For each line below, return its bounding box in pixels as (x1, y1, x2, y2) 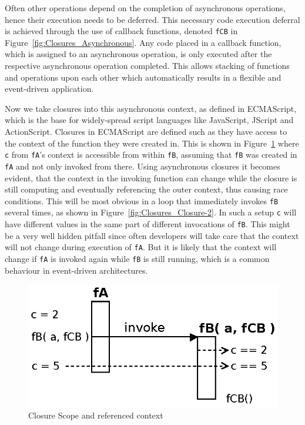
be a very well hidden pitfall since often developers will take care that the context (5, 229, 299, 241)
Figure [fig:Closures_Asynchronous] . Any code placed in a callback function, (5, 36, 281, 48)
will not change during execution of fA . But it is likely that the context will (5, 241, 277, 253)
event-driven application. (5, 82, 94, 95)
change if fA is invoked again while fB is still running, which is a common (5, 252, 270, 264)
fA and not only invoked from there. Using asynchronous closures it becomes (5, 160, 280, 172)
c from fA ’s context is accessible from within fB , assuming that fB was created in (5, 148, 297, 161)
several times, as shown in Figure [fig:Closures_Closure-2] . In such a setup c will (5, 206, 297, 218)
